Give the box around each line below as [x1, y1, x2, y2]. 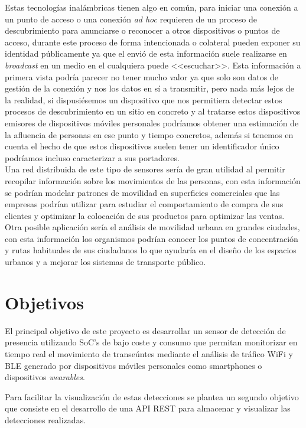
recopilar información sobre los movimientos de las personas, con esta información [5, 174, 301, 187]
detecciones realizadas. [5, 413, 86, 426]
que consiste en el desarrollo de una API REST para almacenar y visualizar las [5, 402, 291, 414]
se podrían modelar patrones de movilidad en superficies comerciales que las [5, 186, 280, 198]
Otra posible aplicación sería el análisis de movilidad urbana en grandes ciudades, [5, 221, 300, 233]
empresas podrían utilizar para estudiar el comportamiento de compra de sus [5, 198, 284, 210]
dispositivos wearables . [5, 371, 85, 383]
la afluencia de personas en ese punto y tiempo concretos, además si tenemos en [5, 128, 294, 141]
